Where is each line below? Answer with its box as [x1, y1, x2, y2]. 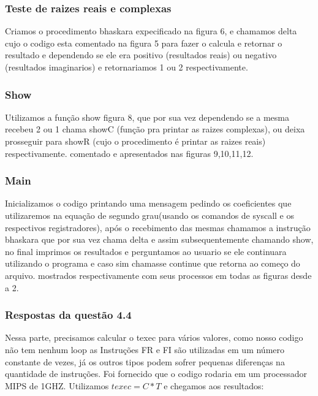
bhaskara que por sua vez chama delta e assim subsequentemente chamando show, [5, 233, 314, 246]
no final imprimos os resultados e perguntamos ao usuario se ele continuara [5, 245, 287, 257]
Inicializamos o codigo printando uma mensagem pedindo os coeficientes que [5, 197, 292, 210]
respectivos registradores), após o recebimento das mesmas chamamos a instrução [5, 221, 311, 234]
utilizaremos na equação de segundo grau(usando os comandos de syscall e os [5, 209, 294, 221]
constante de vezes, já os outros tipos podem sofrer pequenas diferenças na [5, 355, 285, 368]
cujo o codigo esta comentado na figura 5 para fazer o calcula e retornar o [5, 36, 282, 49]
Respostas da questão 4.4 [5, 307, 132, 322]
